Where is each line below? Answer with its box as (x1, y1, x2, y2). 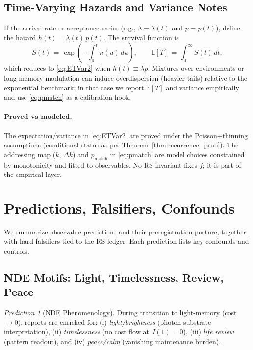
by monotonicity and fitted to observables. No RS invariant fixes (4, 159, 198, 170)
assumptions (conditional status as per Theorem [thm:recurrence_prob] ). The (4, 140, 239, 150)
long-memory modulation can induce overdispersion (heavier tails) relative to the (4, 72, 247, 83)
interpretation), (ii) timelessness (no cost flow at (4, 326, 149, 337)
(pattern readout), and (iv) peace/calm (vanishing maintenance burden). (4, 336, 221, 347)
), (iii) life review (183, 326, 234, 337)
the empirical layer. (4, 169, 62, 179)
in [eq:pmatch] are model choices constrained (110, 149, 245, 159)
